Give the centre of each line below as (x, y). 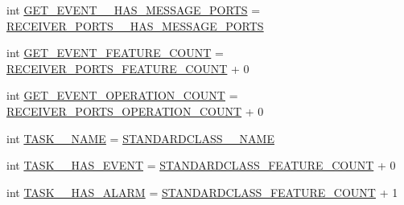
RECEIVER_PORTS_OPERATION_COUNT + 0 (135, 111)
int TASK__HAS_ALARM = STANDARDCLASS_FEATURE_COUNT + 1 (202, 192)
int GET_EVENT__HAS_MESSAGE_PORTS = (134, 10)
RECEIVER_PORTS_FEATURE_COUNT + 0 (128, 68)
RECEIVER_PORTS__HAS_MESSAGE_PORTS (135, 25)
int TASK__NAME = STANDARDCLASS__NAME (140, 138)
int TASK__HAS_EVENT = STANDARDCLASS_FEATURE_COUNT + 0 (201, 165)
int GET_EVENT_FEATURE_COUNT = (115, 53)
